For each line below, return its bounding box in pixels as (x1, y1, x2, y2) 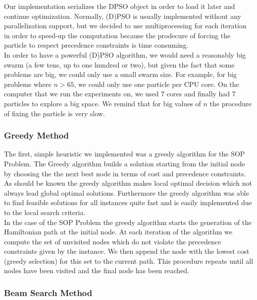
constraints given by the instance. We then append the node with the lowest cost (4, 246, 250, 256)
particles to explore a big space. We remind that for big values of (4, 98, 201, 108)
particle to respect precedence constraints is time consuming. (4, 40, 189, 50)
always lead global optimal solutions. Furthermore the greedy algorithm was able (4, 187, 249, 198)
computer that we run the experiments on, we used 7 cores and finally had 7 (4, 88, 236, 99)
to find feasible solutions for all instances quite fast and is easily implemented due (4, 197, 252, 208)
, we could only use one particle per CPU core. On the (74, 78, 239, 89)
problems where (4, 78, 51, 89)
